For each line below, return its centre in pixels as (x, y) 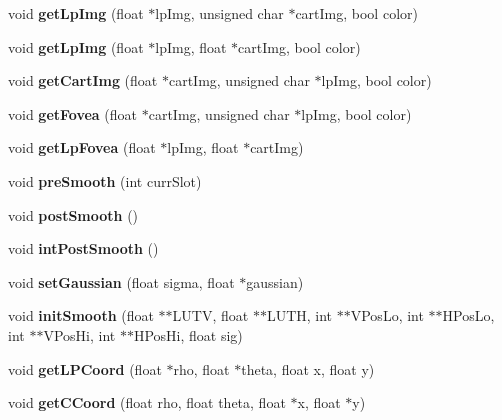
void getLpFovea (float (82, 147)
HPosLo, (468, 315)
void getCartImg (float (83, 80)
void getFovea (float (73, 113)
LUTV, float (210, 315)
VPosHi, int (79, 334)
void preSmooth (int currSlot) (105, 180)
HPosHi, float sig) (188, 334)
